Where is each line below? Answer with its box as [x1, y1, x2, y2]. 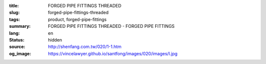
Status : [9, 37, 25, 43]
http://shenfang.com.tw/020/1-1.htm [48, 44, 122, 50]
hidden [48, 37, 63, 43]
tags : [9, 16, 20, 22]
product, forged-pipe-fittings [48, 16, 107, 22]
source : [9, 44, 26, 50]
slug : [9, 10, 20, 16]
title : [9, 3, 19, 8]
